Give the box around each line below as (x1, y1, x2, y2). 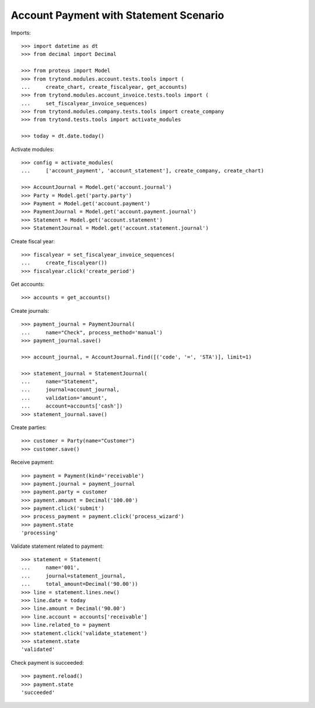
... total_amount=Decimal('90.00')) (21, 581, 138, 588)
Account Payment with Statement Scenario (10, 9, 225, 22)
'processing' (21, 530, 58, 536)
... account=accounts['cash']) (21, 403, 123, 409)
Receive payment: (10, 459, 54, 466)
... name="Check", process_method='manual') (21, 329, 163, 336)
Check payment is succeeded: (10, 659, 84, 666)
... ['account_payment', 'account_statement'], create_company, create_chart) (21, 167, 264, 174)
